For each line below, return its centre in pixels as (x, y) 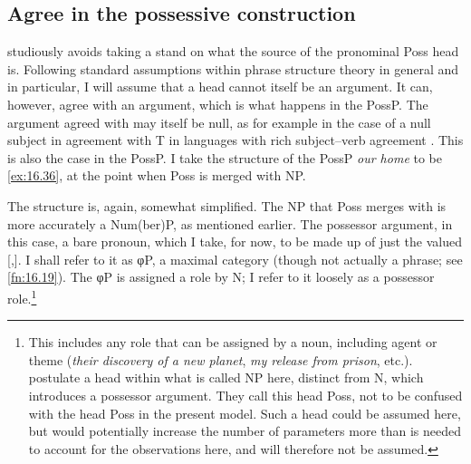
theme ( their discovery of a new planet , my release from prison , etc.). (221, 359)
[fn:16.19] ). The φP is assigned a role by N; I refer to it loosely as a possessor (221, 277)
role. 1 (22, 296)
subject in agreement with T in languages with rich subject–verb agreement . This (235, 140)
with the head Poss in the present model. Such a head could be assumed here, (245, 413)
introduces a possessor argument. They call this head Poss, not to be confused (245, 395)
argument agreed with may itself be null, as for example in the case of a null (219, 122)
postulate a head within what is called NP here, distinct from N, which (226, 377)
